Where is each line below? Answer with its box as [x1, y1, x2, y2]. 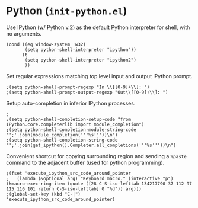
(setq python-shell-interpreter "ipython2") [24, 57, 136, 63]
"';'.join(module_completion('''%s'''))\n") [6, 132, 118, 137]
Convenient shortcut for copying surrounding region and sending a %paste [6, 152, 187, 159]
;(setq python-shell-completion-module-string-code [6, 126, 136, 133]
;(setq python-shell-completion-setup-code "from [6, 116, 132, 122]
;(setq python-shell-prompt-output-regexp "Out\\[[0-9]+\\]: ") [6, 89, 168, 95]
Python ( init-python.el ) [6, 4, 127, 18]
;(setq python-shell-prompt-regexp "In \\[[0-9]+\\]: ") [6, 84, 150, 90]
